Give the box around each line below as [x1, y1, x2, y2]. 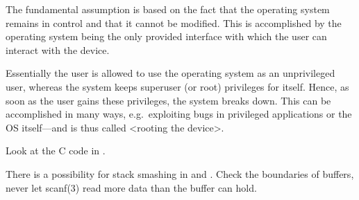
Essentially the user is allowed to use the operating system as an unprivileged [6, 66, 335, 80]
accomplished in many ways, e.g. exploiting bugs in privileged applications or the [6, 107, 352, 121]
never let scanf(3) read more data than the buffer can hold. [6, 180, 257, 194]
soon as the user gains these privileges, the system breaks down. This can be [6, 93, 331, 107]
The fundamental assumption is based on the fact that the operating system [6, 2, 330, 16]
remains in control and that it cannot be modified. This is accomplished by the [6, 15, 342, 30]
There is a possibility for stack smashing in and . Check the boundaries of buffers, [6, 166, 354, 181]
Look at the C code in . [6, 143, 106, 158]
